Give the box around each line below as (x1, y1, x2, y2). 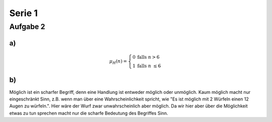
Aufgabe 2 (9, 22, 45, 31)
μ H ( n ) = (109, 58, 127, 65)
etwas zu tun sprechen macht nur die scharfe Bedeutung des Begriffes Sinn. (9, 110, 168, 116)
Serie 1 (9, 8, 38, 19)
